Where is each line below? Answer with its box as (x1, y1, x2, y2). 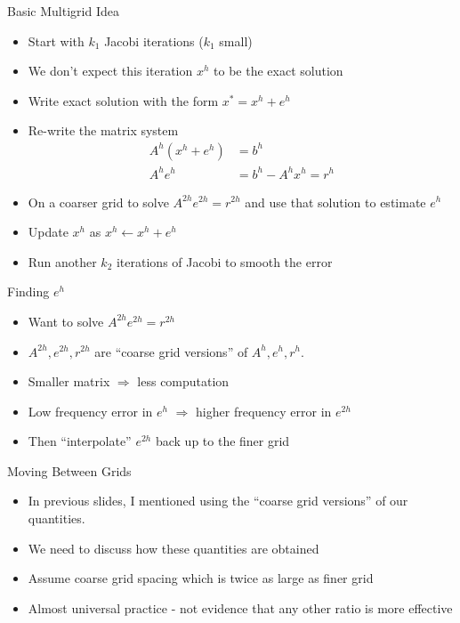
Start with (28, 31, 85, 50)
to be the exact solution (214, 61, 343, 80)
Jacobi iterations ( (104, 31, 204, 50)
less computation (137, 372, 230, 391)
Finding (7, 282, 50, 301)
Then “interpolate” (28, 432, 132, 450)
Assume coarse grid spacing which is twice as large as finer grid (28, 569, 374, 587)
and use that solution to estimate (245, 192, 426, 211)
